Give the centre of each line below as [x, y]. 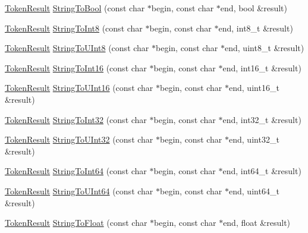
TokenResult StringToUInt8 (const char [77, 48]
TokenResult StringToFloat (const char [76, 223]
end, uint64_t [254, 191]
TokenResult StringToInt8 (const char [74, 28]
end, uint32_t [254, 139]
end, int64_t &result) [262, 171]
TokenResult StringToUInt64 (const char [79, 191]
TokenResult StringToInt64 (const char [76, 171]
